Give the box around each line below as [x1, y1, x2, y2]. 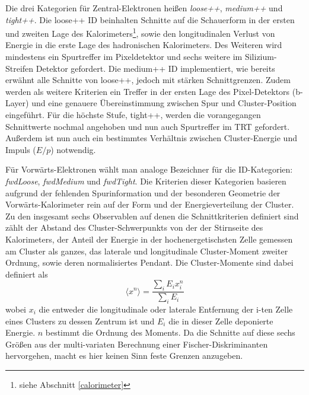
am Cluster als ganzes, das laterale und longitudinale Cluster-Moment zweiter [5, 244, 288, 257]
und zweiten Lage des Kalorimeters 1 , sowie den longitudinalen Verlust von [5, 26, 275, 39]
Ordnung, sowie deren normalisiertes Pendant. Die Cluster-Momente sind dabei [5, 256, 294, 269]
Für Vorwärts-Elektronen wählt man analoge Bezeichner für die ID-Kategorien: [5, 163, 293, 176]
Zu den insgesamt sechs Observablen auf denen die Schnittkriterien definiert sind [5, 209, 299, 222]
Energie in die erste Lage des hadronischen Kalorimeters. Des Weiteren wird [5, 39, 282, 51]
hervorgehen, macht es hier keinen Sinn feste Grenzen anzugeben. [5, 349, 243, 362]
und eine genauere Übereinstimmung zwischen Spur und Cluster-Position [31, 97, 297, 109]
